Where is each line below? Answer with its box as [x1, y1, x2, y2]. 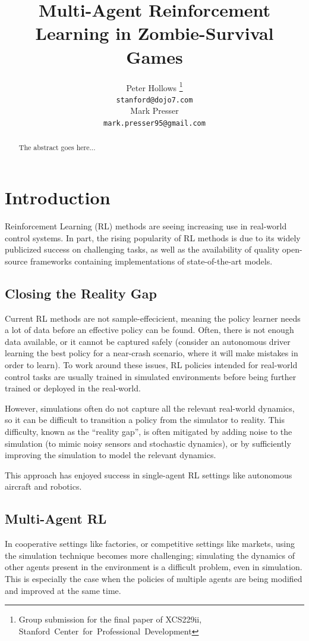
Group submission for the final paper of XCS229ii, [18, 613, 202, 626]
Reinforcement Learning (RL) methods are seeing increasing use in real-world [5, 220, 287, 232]
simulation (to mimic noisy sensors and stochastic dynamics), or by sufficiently [5, 437, 291, 449]
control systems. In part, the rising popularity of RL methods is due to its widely [5, 231, 301, 244]
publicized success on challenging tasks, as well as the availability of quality [5, 243, 280, 256]
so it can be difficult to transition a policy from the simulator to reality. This [5, 413, 285, 426]
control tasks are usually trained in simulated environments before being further [5, 370, 297, 382]
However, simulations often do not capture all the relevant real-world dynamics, [5, 402, 295, 414]
